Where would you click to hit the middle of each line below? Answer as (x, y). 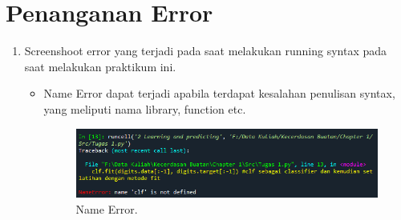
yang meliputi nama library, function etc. (145, 108)
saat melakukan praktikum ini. (100, 66)
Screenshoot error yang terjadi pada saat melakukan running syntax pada (206, 51)
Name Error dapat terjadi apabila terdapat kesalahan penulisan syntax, (219, 93)
